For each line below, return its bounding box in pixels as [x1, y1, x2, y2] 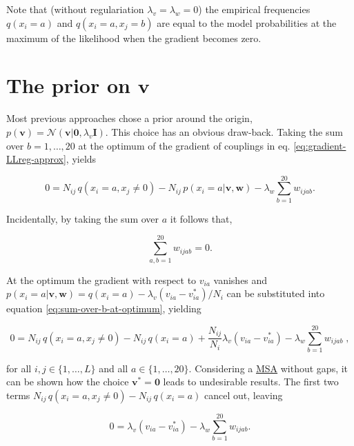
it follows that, [170, 211, 233, 225]
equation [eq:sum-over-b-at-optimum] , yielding [6, 301, 201, 316]
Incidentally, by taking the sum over [6, 211, 159, 225]
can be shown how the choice [6, 374, 129, 389]
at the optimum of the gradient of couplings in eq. [78, 138, 291, 152]
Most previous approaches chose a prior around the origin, [6, 111, 253, 125]
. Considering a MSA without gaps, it [188, 361, 348, 375]
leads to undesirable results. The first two [163, 374, 339, 389]
